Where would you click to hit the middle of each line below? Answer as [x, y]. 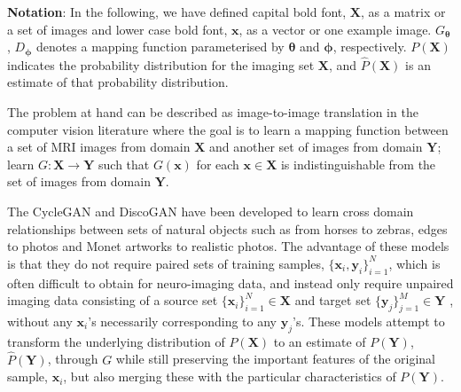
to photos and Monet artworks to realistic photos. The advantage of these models [228, 246]
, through [73, 359]
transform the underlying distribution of [116, 341]
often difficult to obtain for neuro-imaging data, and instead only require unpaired [230, 282]
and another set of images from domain [316, 147]
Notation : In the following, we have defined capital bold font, [177, 12]
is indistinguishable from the [358, 164]
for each [218, 164]
